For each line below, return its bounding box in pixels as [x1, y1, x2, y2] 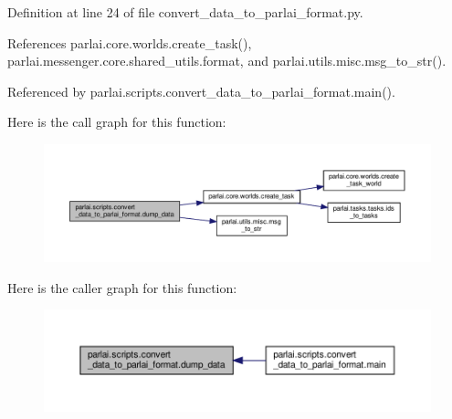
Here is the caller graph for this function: [7, 278, 237, 297]
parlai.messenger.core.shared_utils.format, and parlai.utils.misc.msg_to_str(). [7, 51, 447, 70]
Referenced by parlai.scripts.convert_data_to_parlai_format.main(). [7, 81, 395, 100]
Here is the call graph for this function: [7, 112, 226, 131]
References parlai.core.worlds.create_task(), [7, 33, 252, 52]
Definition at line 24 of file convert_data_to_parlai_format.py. [7, 3, 363, 21]
